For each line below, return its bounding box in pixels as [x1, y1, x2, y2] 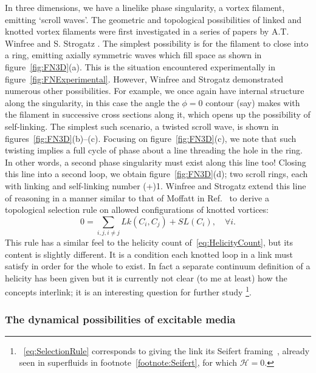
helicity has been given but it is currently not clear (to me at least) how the [5, 271, 287, 284]
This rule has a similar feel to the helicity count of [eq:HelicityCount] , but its [5, 236, 294, 249]
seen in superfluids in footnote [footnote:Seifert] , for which [19, 356, 238, 369]
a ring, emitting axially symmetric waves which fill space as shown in [5, 49, 262, 61]
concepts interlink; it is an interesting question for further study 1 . [5, 284, 252, 298]
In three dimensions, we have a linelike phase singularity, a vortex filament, [5, 1, 285, 13]
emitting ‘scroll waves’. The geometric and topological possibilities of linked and [5, 13, 302, 25]
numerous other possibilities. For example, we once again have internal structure [5, 84, 304, 97]
